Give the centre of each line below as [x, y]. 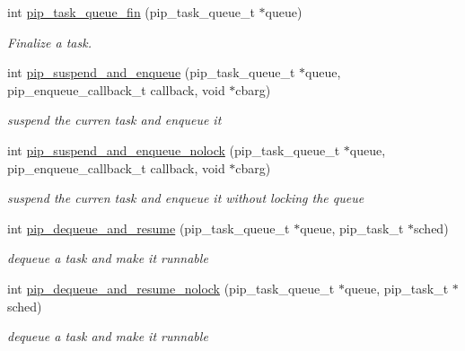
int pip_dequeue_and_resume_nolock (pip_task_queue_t [171, 288]
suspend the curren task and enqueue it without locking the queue [186, 198]
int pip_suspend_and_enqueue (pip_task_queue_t [151, 72]
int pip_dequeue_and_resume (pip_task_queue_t [149, 228]
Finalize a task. [49, 42]
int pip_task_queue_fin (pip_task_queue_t [131, 12]
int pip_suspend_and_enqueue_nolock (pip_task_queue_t [174, 149]
